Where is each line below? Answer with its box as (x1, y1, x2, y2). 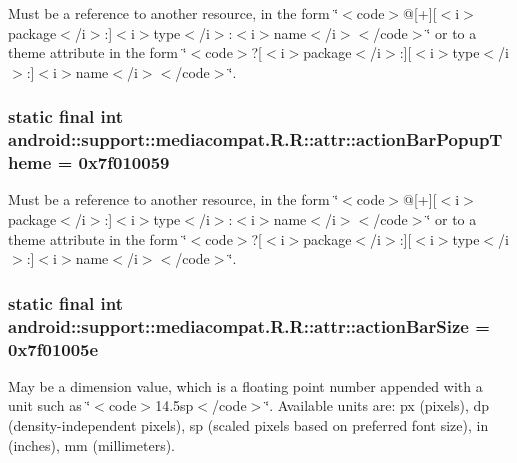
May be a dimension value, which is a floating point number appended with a (8, 375, 483, 396)
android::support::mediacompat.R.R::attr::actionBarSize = (8, 313, 490, 338)
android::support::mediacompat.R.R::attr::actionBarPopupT (8, 127, 503, 152)
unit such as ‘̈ (8, 395, 91, 416)
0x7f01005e (8, 336, 99, 361)
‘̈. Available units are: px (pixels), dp (265, 395, 490, 416)
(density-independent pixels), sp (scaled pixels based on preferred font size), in (8, 415, 489, 436)
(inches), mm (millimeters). (8, 434, 176, 455)
